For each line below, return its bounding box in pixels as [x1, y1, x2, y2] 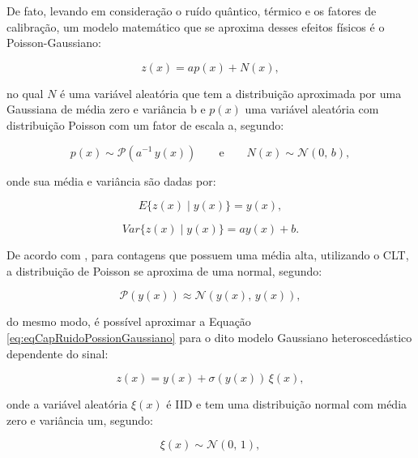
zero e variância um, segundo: [6, 411, 153, 428]
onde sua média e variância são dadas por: [6, 172, 216, 189]
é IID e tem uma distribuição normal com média [166, 396, 407, 413]
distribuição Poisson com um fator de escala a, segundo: [6, 116, 284, 133]
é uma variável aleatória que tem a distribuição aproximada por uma [60, 84, 402, 101]
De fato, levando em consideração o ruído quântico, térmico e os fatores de [6, 2, 377, 19]
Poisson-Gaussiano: [6, 34, 101, 51]
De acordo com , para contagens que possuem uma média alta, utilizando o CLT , [6, 246, 409, 263]
